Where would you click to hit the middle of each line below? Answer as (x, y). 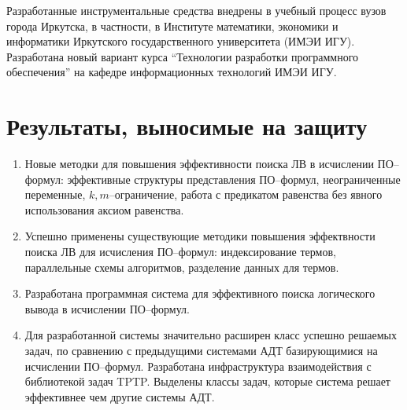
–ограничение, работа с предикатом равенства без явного (246, 194)
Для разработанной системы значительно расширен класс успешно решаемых (211, 335)
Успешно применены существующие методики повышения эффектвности (200, 236)
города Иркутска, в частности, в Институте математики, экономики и (172, 26)
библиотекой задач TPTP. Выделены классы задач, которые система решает (207, 381)
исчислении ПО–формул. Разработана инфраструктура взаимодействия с (198, 366)
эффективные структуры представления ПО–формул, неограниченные (234, 179)
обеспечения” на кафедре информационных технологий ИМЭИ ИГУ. (172, 72)
